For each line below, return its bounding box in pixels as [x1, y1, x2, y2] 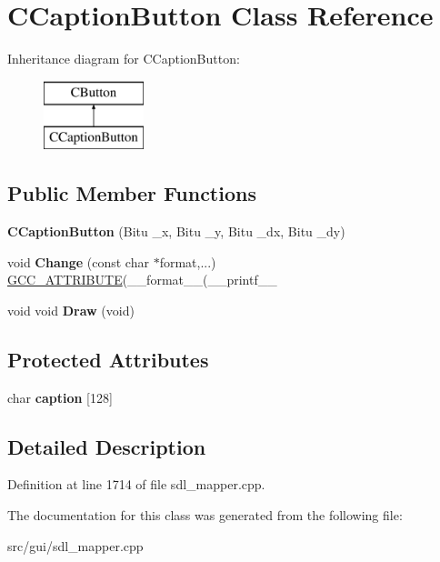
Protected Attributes [7, 345, 209, 373]
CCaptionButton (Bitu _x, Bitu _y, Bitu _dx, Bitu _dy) [7, 222, 345, 241]
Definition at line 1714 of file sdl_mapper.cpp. [7, 475, 265, 494]
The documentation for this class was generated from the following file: [7, 506, 403, 525]
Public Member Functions [7, 179, 256, 207]
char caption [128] [7, 387, 113, 406]
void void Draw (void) [7, 300, 135, 319]
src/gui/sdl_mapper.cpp [7, 536, 144, 555]
